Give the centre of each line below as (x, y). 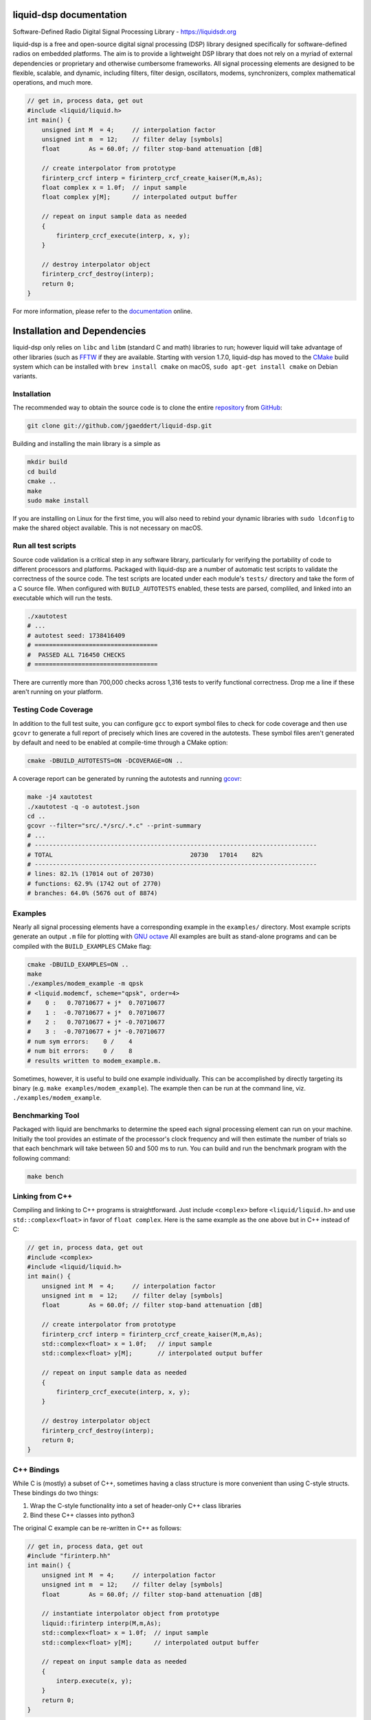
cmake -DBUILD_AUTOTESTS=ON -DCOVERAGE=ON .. (105, 761)
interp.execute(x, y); (94, 1681)
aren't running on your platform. (58, 692)
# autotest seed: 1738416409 (76, 635)
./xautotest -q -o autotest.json (83, 806)
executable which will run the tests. (63, 598)
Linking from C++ (43, 1196)
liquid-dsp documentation (70, 15)
